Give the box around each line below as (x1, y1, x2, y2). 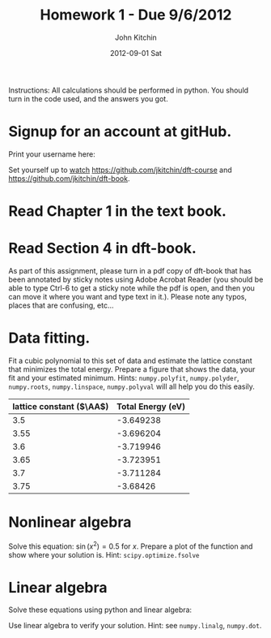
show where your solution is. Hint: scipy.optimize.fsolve (8, 550, 200, 559)
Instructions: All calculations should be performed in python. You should (8, 85, 249, 95)
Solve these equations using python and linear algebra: (8, 605, 193, 614)
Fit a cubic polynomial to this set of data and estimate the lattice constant (8, 356, 252, 365)
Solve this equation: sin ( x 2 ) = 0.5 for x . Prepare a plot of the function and (8, 540, 253, 551)
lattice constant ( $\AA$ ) (12, 400, 109, 412)
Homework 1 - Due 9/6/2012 (40, 6, 232, 24)
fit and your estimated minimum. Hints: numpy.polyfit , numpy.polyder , (8, 373, 240, 382)
